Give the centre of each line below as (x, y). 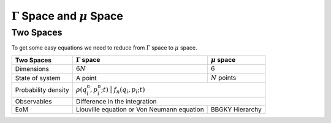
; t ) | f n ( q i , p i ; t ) (123, 90)
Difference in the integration (116, 102)
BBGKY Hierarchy (236, 110)
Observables (33, 102)
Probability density (42, 90)
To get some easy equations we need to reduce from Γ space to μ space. (104, 48)
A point (86, 78)
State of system (38, 78)
